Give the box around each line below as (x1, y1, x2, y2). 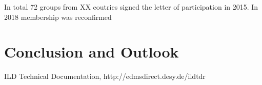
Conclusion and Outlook (4, 41, 179, 62)
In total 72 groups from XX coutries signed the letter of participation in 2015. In (4, 2, 258, 12)
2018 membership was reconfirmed (4, 11, 112, 22)
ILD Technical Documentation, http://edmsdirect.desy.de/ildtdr (4, 71, 206, 81)
